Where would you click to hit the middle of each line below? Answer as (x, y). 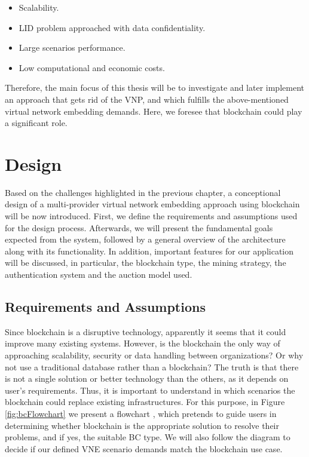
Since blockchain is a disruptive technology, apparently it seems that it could (146, 331)
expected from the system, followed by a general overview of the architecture (145, 239)
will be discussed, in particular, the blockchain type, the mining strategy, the (146, 263)
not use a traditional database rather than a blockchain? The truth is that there (152, 366)
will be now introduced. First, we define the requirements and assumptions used (151, 216)
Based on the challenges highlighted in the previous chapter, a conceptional (143, 192)
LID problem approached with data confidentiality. (112, 27)
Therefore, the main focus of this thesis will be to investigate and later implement (154, 88)
